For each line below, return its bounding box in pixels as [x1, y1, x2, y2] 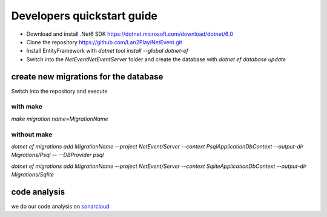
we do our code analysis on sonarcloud [11, 202, 110, 210]
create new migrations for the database [11, 72, 163, 82]
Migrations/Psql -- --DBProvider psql [11, 152, 104, 159]
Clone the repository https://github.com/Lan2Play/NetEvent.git [26, 38, 182, 45]
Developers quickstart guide [11, 9, 157, 22]
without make [11, 130, 53, 139]
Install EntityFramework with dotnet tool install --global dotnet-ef [26, 47, 189, 55]
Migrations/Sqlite [11, 171, 54, 178]
